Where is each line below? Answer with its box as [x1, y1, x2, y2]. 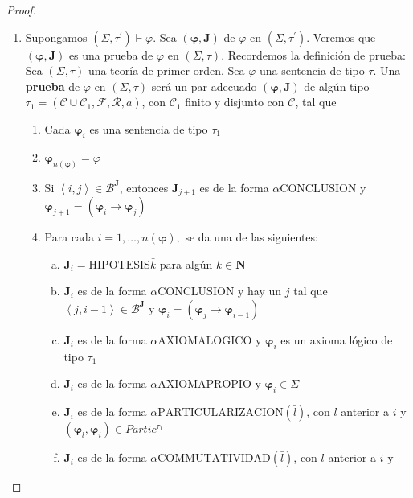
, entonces [119, 179, 169, 195]
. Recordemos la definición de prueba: [221, 46, 406, 63]
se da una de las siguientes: [185, 228, 318, 245]
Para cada [44, 228, 94, 245]
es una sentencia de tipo [89, 120, 208, 137]
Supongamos [25, 28, 88, 45]
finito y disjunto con [185, 93, 284, 110]
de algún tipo [304, 77, 370, 94]
